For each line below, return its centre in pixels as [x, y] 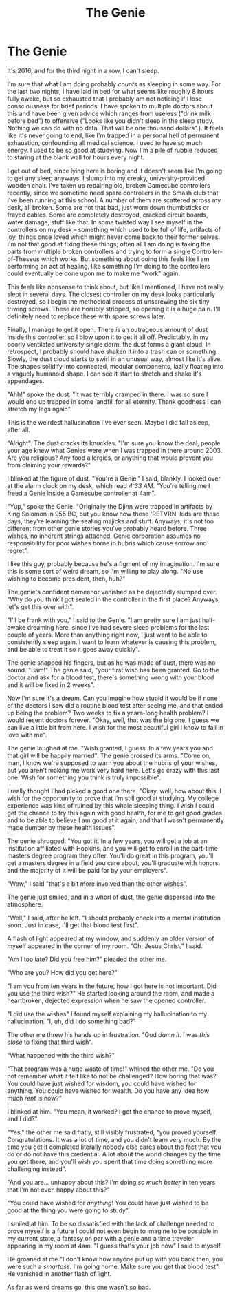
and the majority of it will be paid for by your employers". [88, 870]
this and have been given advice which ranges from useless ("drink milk [109, 113]
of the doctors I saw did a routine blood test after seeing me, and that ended [115, 705]
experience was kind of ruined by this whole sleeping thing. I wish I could [111, 805]
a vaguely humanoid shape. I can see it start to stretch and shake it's [104, 374]
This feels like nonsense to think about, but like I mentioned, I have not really [115, 287]
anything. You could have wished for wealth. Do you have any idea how [108, 1091]
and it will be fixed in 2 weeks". [51, 684]
